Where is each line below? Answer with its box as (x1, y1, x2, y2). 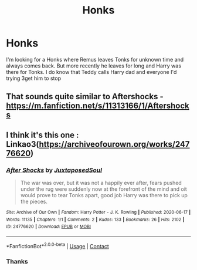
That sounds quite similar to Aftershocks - (6, 92, 164, 102)
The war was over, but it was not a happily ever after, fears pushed (20, 180, 182, 187)
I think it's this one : (6, 130, 79, 140)
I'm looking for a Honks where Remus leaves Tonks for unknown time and (6, 56, 184, 63)
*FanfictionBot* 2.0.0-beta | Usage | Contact (6, 241, 110, 249)
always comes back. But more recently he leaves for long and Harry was (6, 62, 182, 69)
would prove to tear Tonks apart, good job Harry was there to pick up (20, 192, 188, 199)
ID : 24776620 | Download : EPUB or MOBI (6, 224, 91, 230)
